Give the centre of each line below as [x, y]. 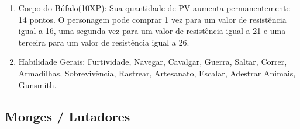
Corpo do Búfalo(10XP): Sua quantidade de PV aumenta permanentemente [154, 8]
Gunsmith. [37, 84]
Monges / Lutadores [68, 116]
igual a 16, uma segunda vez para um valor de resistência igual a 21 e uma [152, 31]
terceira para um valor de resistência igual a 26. [104, 42]
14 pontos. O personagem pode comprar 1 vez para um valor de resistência [152, 19]
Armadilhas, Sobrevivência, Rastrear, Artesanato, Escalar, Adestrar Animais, [157, 73]
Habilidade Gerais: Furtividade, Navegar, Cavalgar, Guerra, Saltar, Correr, [153, 62]
